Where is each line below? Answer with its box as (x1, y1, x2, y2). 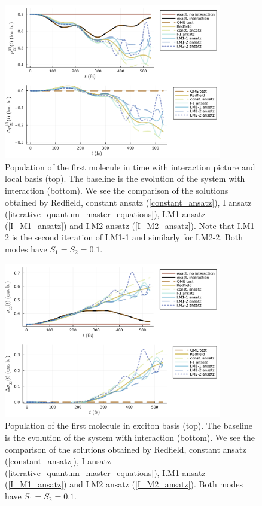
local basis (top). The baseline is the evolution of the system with (5, 172, 245, 185)
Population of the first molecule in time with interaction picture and (5, 160, 255, 173)
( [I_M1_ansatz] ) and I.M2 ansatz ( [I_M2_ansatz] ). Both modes (5, 478, 243, 490)
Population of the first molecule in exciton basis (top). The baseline (5, 419, 252, 432)
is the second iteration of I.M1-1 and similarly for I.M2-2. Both (11, 231, 243, 243)
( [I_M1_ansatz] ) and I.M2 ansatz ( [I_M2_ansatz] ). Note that (5, 219, 235, 231)
